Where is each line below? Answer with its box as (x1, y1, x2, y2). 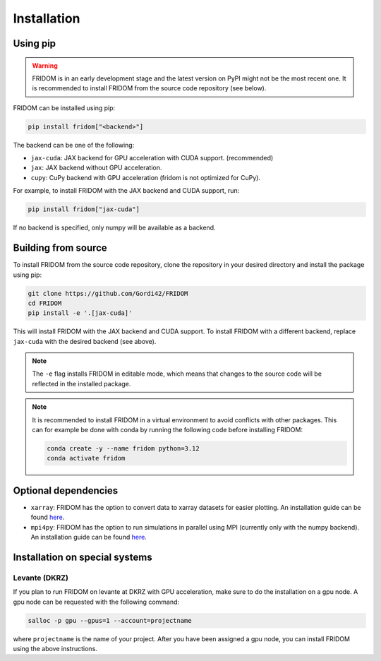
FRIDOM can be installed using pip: (13, 103, 116, 112)
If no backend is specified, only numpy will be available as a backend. (13, 223, 216, 232)
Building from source (13, 242, 107, 254)
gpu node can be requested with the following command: (13, 597, 180, 606)
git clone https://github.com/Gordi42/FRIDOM (28, 290, 188, 297)
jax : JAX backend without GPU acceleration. (30, 163, 162, 172)
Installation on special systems (13, 551, 153, 563)
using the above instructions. (13, 644, 98, 653)
